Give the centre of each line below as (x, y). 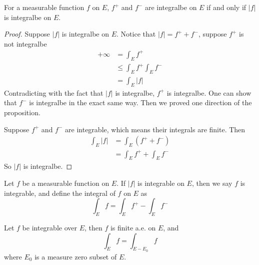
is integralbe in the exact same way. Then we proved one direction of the (140, 102)
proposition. (22, 112)
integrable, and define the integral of (60, 193)
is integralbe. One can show (209, 92)
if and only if (226, 7)
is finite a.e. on (133, 227)
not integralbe (25, 43)
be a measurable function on (66, 183)
